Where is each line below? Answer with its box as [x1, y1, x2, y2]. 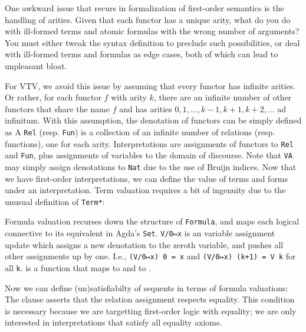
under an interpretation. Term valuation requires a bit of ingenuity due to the [5, 184, 286, 196]
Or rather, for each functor [5, 91, 101, 103]
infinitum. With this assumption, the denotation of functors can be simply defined [5, 114, 302, 126]
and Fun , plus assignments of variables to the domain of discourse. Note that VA [5, 149, 292, 161]
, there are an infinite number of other [153, 91, 292, 103]
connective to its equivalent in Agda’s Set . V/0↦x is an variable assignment [5, 227, 275, 239]
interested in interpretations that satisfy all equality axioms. [5, 316, 222, 328]
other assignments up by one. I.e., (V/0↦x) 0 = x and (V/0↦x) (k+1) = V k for [5, 250, 296, 262]
